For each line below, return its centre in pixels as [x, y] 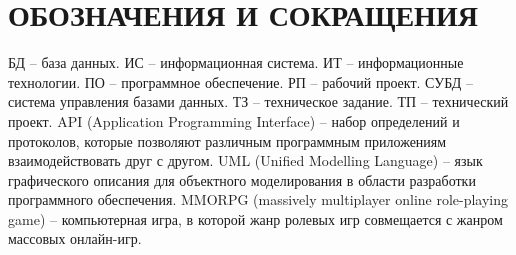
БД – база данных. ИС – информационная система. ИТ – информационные [236, 62]
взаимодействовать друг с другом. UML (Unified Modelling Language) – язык [245, 160]
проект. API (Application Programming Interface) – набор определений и [234, 120]
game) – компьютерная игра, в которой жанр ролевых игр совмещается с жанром [255, 218]
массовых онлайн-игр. [75, 238]
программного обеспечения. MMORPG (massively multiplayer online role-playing [258, 199]
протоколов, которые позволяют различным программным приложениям [227, 140]
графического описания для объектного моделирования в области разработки [242, 179]
